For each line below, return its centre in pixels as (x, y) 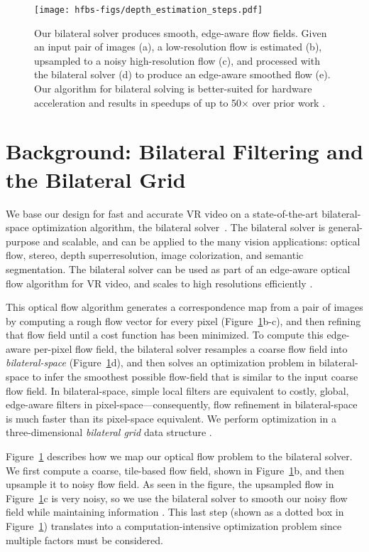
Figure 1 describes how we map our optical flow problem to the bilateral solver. (179, 456)
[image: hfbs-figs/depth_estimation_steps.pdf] (149, 10)
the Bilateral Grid (96, 179)
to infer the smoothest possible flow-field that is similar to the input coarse (195, 377)
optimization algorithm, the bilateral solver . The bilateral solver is (179, 227)
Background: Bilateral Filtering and (184, 151)
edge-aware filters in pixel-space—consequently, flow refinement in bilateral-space (182, 404)
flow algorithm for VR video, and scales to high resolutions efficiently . (159, 283)
